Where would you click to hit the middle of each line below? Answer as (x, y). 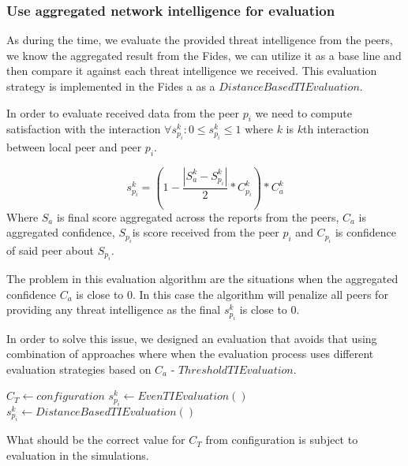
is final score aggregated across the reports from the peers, (198, 216)
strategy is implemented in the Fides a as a (111, 86)
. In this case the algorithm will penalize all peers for (260, 294)
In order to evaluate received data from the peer (123, 112)
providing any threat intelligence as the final (114, 309)
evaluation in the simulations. (78, 455)
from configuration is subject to (282, 440)
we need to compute (303, 112)
